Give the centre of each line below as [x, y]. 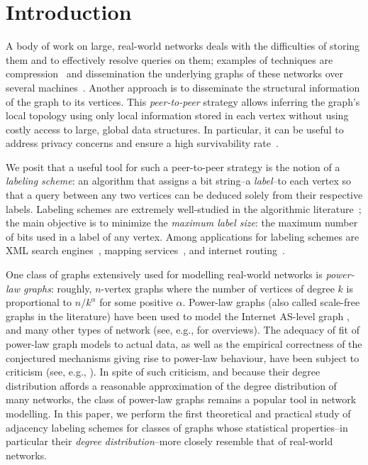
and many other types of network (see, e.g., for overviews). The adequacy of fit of [183, 330]
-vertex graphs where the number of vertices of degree [218, 288]
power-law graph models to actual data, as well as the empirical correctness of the [184, 344]
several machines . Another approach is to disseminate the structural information [183, 87]
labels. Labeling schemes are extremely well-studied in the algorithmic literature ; [184, 208]
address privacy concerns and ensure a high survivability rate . [142, 143]
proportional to [39, 302]
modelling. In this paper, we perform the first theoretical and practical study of [178, 413]
